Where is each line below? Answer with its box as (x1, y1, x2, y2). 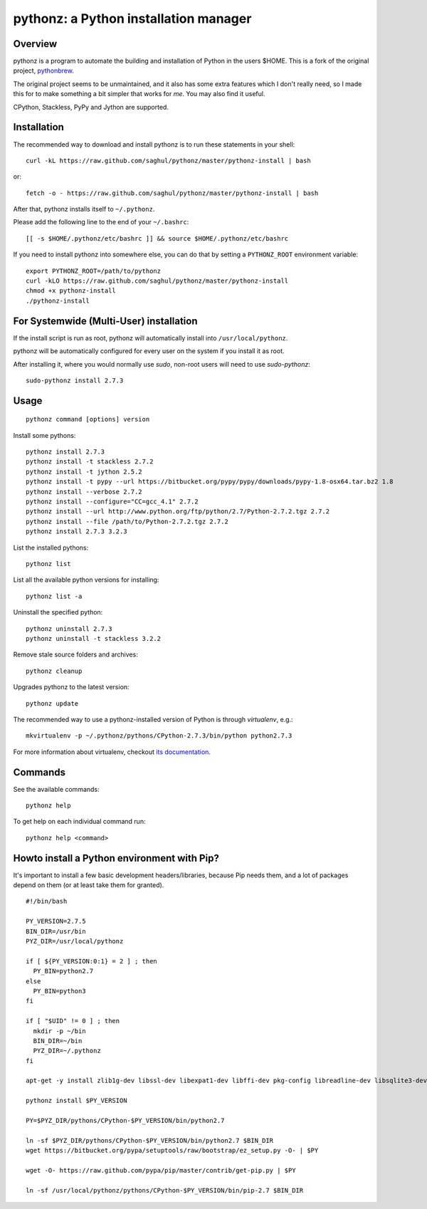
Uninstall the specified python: (13, 608, 103, 617)
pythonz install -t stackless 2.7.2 (26, 458, 154, 466)
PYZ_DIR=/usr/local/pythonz (26, 937, 124, 946)
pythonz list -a (26, 592, 83, 600)
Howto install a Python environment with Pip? (13, 852, 220, 864)
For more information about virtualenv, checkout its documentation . (13, 748, 211, 756)
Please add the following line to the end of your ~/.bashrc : (13, 218, 189, 226)
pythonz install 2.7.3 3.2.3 (26, 528, 127, 535)
